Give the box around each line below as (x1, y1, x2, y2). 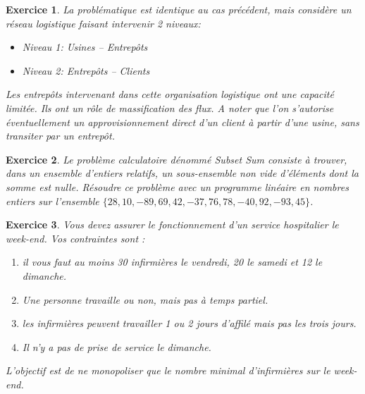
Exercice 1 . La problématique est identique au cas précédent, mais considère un (6, 2, 352, 16)
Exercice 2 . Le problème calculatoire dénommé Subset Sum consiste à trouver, (6, 152, 347, 166)
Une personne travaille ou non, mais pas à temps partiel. (22, 292, 268, 307)
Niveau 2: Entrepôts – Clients (22, 63, 150, 78)
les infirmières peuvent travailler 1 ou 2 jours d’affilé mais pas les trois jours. (22, 316, 357, 331)
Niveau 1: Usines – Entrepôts (22, 39, 148, 54)
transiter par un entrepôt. (6, 128, 115, 143)
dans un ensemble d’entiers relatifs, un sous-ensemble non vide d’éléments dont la (6, 166, 359, 180)
